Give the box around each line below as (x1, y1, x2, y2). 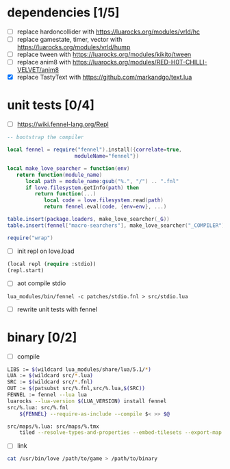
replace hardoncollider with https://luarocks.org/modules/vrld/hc (16, 27, 201, 36)
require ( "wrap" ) (7, 234, 53, 241)
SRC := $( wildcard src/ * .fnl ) (7, 378, 94, 385)
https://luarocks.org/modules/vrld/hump (16, 43, 131, 51)
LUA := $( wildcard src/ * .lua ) (7, 372, 94, 379)
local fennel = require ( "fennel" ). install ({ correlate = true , (7, 146, 183, 154)
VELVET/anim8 (16, 66, 60, 74)
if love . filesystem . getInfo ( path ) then (25, 184, 139, 191)
